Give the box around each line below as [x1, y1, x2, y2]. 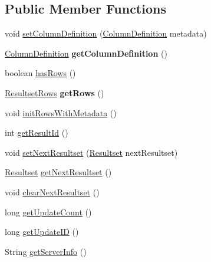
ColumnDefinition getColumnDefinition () [5, 47, 167, 59]
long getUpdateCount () [5, 205, 92, 218]
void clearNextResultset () [5, 185, 100, 198]
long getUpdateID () [5, 225, 79, 238]
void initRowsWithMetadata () [5, 106, 117, 119]
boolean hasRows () [5, 67, 76, 79]
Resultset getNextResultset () [5, 166, 112, 178]
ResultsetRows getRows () [5, 86, 104, 99]
